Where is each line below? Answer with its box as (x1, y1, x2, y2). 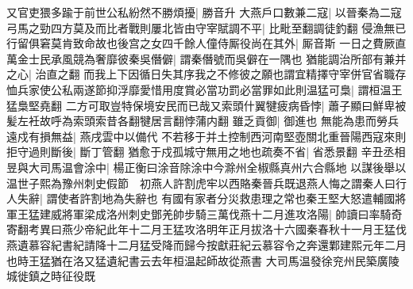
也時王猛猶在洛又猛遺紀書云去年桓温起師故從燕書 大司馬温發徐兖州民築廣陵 (6, 252, 399, 268)
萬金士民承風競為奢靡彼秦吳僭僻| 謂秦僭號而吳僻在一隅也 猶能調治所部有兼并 (6, 50, 407, 67)
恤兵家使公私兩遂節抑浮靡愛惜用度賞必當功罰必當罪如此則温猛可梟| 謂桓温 (6, 81, 392, 97)
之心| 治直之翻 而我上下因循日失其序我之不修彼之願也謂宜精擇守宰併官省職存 (6, 66, 407, 82)
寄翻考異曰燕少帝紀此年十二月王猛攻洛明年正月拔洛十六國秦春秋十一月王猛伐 (6, 221, 407, 238)
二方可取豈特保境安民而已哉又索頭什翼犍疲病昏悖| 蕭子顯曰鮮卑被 (65, 97, 407, 113)
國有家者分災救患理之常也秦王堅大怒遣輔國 (172, 190, 396, 207)
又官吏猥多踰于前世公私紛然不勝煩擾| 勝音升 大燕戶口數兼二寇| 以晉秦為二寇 (6, 4, 402, 20)
